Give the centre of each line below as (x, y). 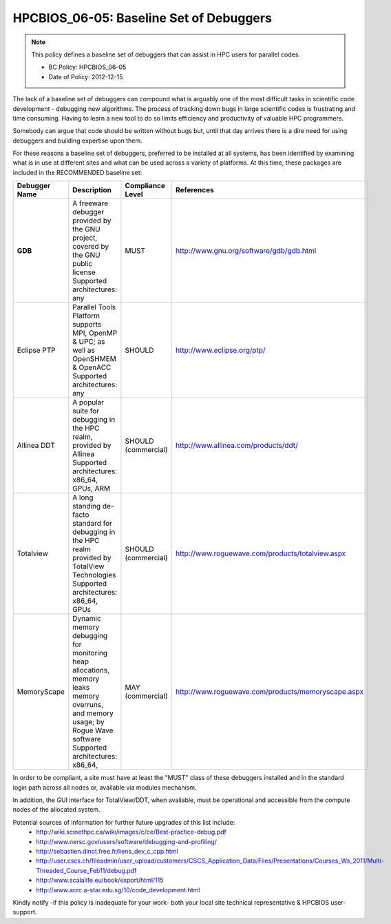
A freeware (91, 203)
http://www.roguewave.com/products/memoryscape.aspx (270, 692)
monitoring (90, 653)
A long (83, 497)
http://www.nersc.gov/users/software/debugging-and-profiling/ (126, 841)
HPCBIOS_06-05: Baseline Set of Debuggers (142, 18)
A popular (88, 402)
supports (87, 325)
